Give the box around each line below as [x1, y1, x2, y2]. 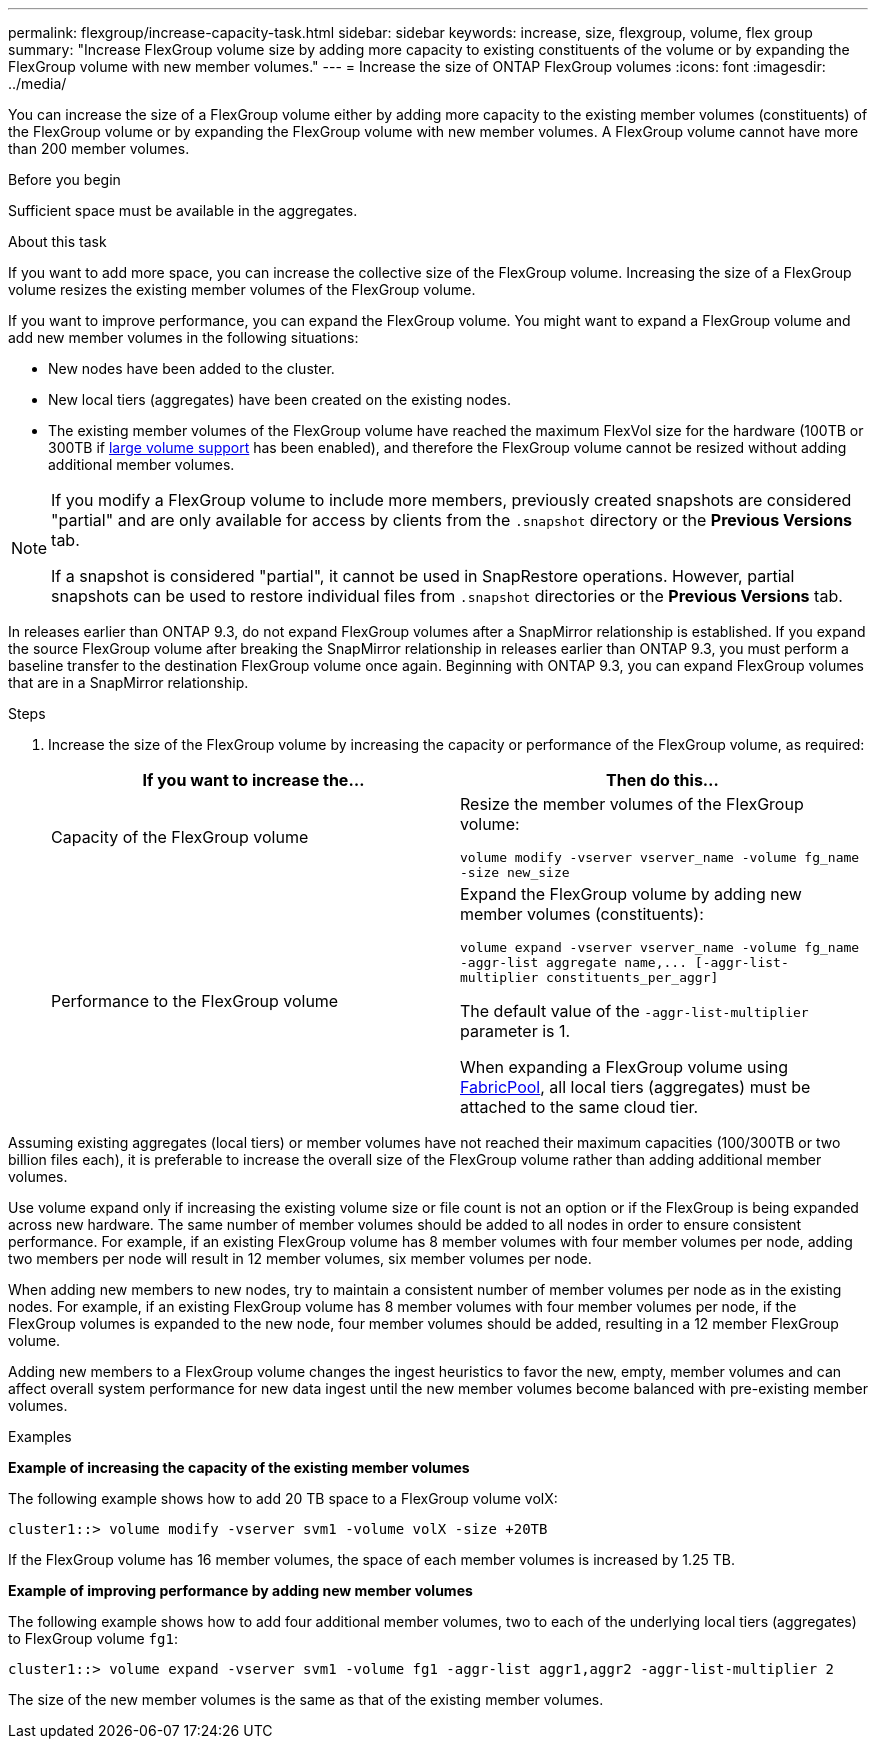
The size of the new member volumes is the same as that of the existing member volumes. [8, 1691, 604, 1708]
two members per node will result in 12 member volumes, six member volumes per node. [8, 1250, 592, 1267]
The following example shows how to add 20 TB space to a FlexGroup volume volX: [8, 1490, 558, 1507]
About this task [8, 233, 107, 250]
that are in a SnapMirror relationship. [8, 674, 249, 691]
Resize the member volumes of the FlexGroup [460, 794, 804, 814]
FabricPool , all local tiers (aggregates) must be [460, 1077, 811, 1097]
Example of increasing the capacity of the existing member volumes [8, 1459, 470, 1476]
